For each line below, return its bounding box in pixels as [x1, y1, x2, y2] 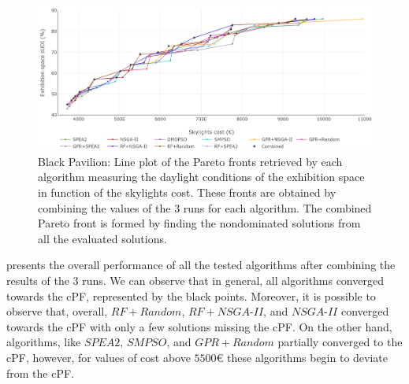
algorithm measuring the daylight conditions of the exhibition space [38, 168, 365, 185]
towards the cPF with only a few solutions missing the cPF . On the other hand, [6, 318, 392, 334]
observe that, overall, [6, 303, 108, 319]
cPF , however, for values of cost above [6, 349, 191, 365]
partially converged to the [277, 334, 403, 350]
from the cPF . [6, 364, 75, 381]
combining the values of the [38, 199, 171, 216]
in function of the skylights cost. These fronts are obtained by [38, 183, 336, 200]
